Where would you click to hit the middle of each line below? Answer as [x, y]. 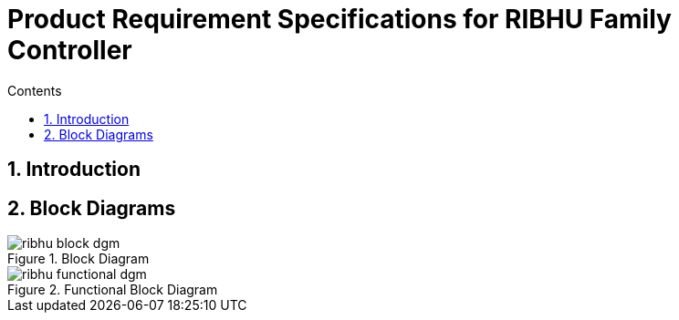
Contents [35, 90]
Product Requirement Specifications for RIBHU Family [339, 19]
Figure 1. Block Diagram [78, 259]
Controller [70, 50]
